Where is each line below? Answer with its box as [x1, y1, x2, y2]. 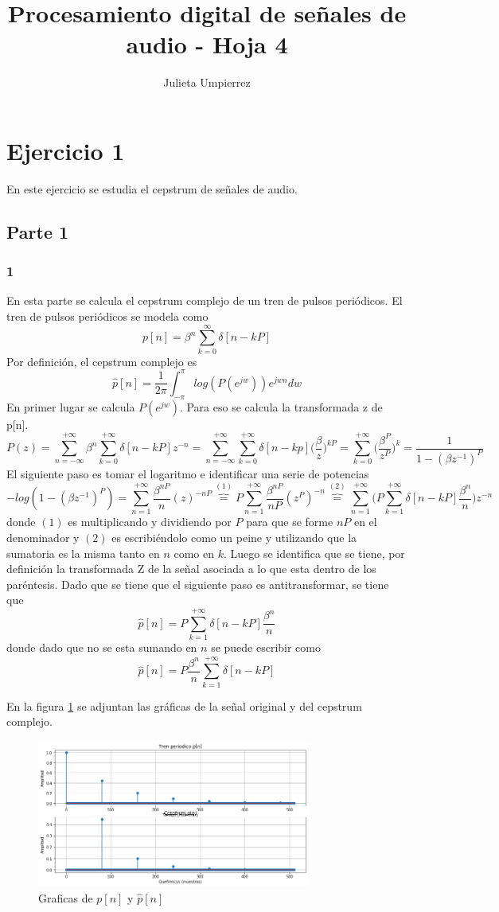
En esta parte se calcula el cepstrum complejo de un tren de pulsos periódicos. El [6, 292, 403, 309]
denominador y [6, 528, 80, 545]
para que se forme [246, 513, 333, 530]
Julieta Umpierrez [163, 74, 251, 91]
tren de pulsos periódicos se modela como [6, 308, 209, 325]
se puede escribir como [211, 639, 322, 656]
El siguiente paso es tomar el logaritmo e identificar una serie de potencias [6, 465, 369, 481]
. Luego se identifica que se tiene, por [223, 544, 405, 561]
